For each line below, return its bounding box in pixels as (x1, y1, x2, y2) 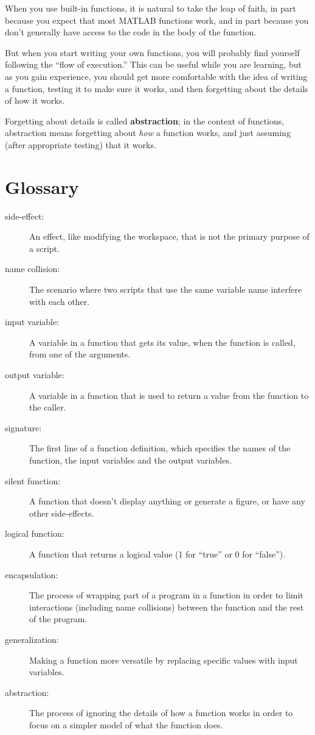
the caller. (29, 401, 66, 414)
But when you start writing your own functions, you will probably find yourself (5, 46, 300, 59)
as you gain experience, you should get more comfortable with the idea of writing (5, 70, 308, 82)
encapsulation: (5, 568, 58, 581)
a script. (29, 242, 60, 254)
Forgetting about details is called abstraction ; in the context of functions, (5, 114, 285, 127)
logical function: (5, 527, 64, 540)
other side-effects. (29, 506, 94, 519)
